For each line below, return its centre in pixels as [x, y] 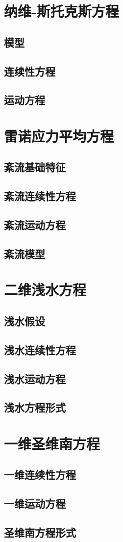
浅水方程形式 [35, 407]
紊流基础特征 [35, 167]
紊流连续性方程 [40, 196]
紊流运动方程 [35, 225]
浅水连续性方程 [40, 349]
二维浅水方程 [45, 290]
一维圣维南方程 [52, 443]
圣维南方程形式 [40, 532]
